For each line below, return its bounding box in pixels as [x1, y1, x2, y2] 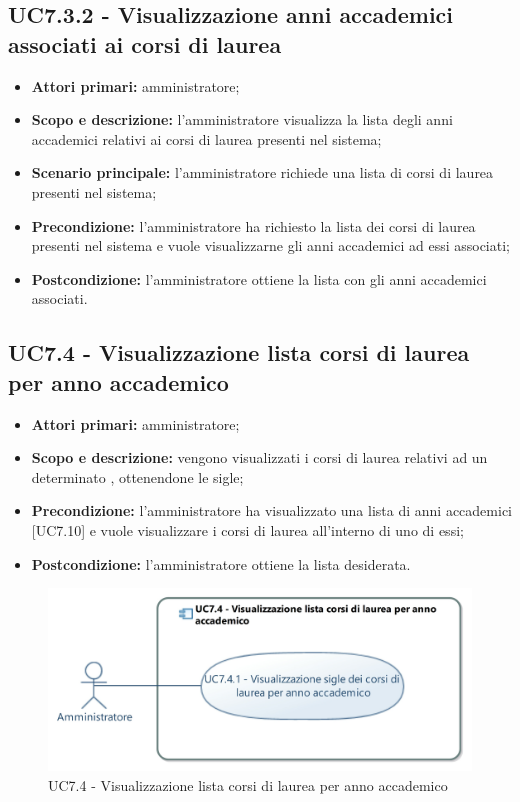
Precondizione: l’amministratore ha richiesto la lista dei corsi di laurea [31, 215, 476, 236]
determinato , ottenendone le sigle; [31, 466, 244, 487]
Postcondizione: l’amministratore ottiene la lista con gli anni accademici [31, 268, 487, 289]
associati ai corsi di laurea [8, 28, 282, 59]
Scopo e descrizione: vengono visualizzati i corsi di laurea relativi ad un [31, 447, 488, 468]
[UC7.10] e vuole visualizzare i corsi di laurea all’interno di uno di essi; [31, 519, 464, 540]
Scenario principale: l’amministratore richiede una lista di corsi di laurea [31, 162, 494, 183]
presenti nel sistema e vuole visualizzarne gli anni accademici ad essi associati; [31, 235, 510, 256]
